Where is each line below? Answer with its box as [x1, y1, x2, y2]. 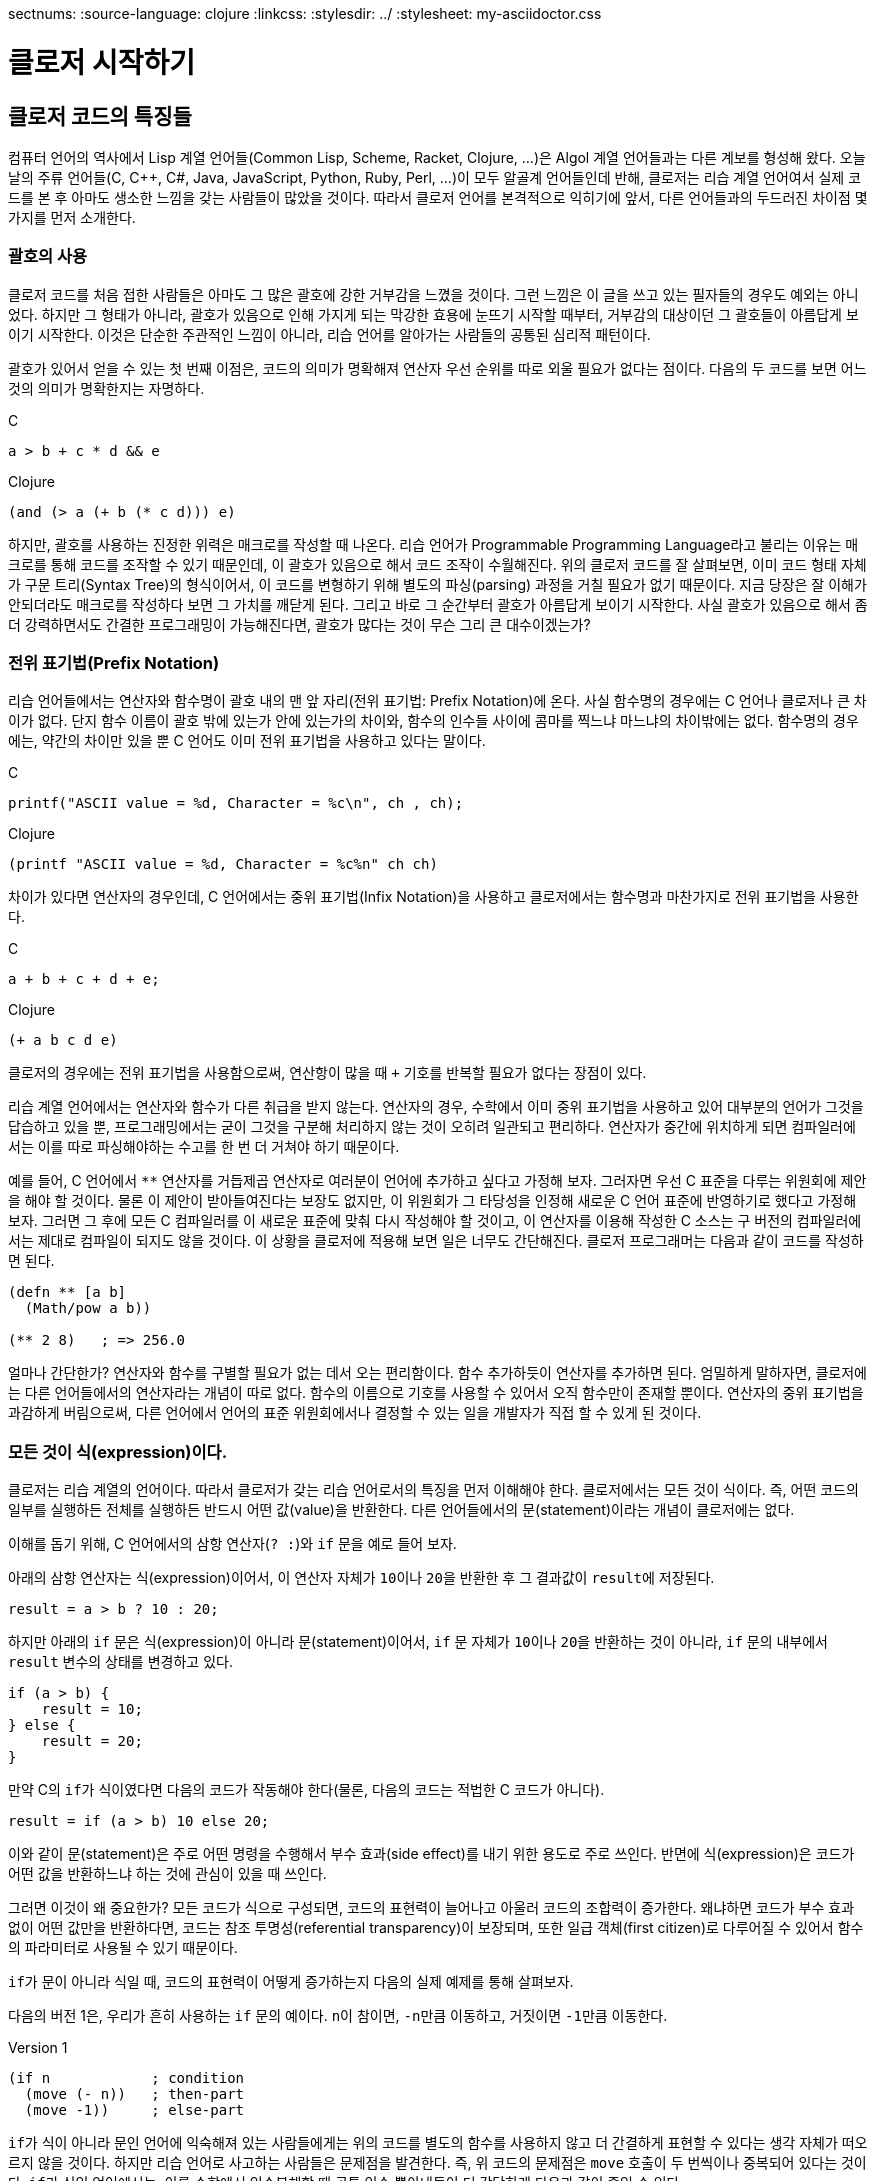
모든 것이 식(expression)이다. [8, 1441, 228, 1462]
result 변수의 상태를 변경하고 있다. [8, 1653, 233, 1671]
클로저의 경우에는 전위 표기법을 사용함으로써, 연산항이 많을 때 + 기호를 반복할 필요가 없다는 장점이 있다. [8, 1064, 647, 1082]
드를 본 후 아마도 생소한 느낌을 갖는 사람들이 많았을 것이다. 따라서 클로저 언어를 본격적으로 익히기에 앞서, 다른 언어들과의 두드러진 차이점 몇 [8, 188, 868, 206]
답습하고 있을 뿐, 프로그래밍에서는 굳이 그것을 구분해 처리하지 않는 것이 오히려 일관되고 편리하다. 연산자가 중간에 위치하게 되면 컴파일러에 [8, 1118, 856, 1136]
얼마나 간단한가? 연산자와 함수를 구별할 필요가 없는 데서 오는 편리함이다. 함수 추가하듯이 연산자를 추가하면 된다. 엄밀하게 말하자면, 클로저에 [8, 1364, 867, 1382]
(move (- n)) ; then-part [24, 2086, 245, 2103]
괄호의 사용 [8, 246, 88, 267]
